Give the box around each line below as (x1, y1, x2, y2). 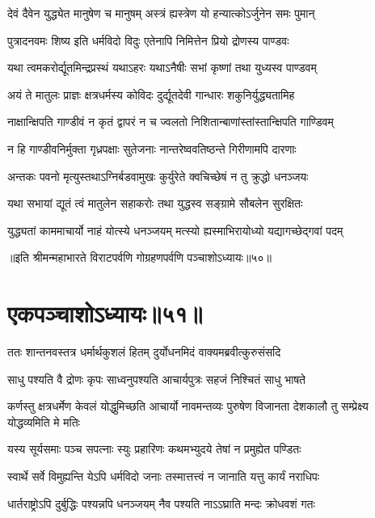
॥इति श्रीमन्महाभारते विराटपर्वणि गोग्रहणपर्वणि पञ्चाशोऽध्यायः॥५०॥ (7, 249, 272, 266)
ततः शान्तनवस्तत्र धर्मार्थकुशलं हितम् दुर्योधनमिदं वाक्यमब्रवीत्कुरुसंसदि (7, 343, 281, 360)
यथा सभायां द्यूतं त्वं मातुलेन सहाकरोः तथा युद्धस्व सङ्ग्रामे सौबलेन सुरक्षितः (7, 195, 303, 212)
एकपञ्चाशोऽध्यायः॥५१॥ (7, 297, 203, 330)
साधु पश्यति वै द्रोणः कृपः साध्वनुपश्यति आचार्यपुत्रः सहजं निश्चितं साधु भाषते (7, 370, 306, 387)
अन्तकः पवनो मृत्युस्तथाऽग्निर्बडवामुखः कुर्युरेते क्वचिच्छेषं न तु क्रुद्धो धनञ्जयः (7, 167, 309, 184)
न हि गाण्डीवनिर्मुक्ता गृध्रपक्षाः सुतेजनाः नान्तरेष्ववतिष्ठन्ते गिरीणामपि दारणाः (7, 140, 297, 157)
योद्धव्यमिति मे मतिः (7, 413, 80, 430)
